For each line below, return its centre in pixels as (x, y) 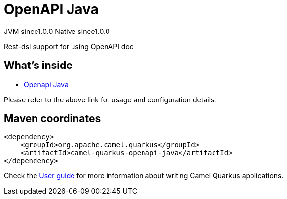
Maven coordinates (53, 119)
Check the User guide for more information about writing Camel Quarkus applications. (144, 176)
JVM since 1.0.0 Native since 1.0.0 (57, 31)
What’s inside (38, 66)
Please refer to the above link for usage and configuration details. (110, 99)
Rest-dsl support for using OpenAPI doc (69, 46)
